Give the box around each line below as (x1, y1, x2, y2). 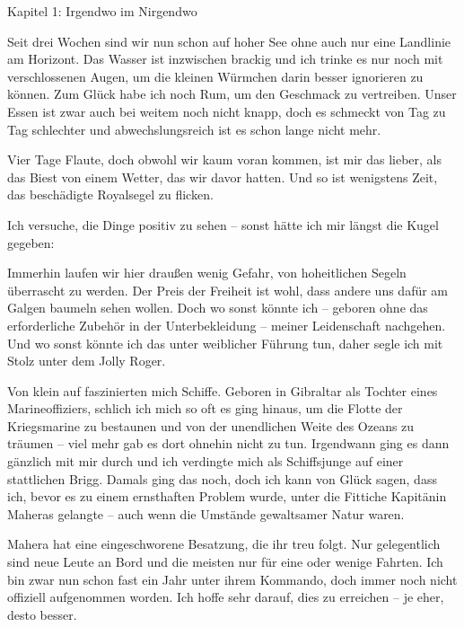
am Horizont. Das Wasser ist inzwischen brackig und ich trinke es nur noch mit (7, 49, 443, 68)
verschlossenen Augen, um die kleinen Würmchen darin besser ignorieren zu (7, 66, 424, 85)
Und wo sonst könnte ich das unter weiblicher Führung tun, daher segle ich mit (7, 333, 443, 352)
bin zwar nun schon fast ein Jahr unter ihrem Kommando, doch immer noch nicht (7, 570, 458, 588)
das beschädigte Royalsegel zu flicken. (7, 185, 214, 204)
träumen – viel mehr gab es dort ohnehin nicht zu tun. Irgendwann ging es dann (7, 434, 450, 453)
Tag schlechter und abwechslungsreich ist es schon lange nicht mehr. (7, 119, 381, 138)
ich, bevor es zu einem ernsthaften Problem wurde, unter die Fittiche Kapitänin (7, 487, 447, 506)
